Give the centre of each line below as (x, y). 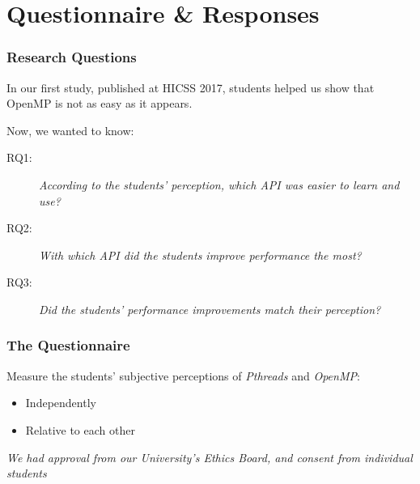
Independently (61, 403)
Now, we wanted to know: (70, 130)
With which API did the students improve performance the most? (200, 255)
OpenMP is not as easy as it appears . (100, 103)
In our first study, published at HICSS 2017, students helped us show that (191, 87)
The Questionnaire (68, 345)
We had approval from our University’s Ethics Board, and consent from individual (210, 457)
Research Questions (72, 57)
